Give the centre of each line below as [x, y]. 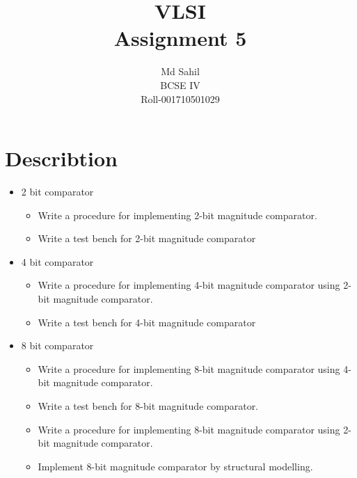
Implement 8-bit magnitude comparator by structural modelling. [175, 466]
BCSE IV [180, 85]
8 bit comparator [57, 345]
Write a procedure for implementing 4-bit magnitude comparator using [189, 285]
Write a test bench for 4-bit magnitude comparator [147, 322]
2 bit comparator [57, 192]
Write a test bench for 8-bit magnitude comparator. [148, 405]
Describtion [62, 158]
